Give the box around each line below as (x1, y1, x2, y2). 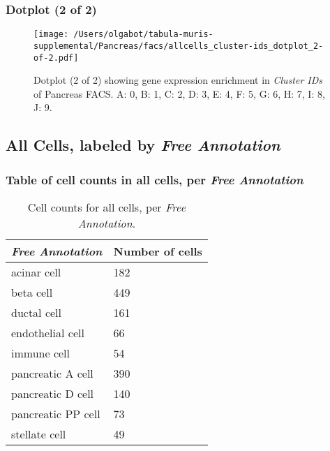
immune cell (11, 344, 70, 361)
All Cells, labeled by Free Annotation (6, 134, 280, 156)
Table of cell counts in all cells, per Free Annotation (6, 170, 303, 188)
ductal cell (11, 304, 62, 320)
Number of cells (113, 242, 202, 259)
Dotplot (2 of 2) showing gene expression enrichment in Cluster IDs (33, 73, 323, 87)
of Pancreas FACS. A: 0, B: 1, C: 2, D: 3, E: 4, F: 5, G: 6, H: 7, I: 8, (33, 86, 325, 101)
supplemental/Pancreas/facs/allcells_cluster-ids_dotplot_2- (33, 40, 324, 51)
